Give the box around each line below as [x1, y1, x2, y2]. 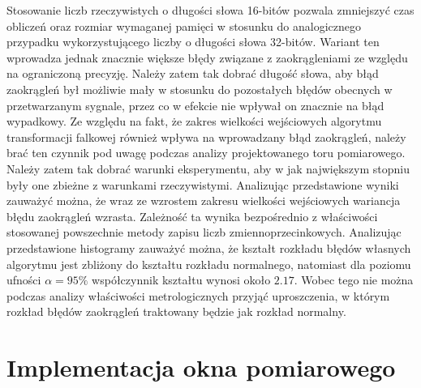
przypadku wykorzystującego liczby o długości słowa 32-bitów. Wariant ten [6, 33, 380, 50]
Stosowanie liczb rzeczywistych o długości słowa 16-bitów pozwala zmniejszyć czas [6, 2, 415, 18]
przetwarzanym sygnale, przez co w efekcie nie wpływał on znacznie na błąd [6, 96, 384, 113]
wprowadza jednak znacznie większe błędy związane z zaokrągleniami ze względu [6, 49, 408, 66]
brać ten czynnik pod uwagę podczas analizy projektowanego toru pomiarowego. [6, 144, 406, 161]
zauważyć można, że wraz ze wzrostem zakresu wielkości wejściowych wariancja [6, 192, 401, 209]
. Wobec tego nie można [294, 271, 414, 288]
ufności [6, 271, 41, 288]
